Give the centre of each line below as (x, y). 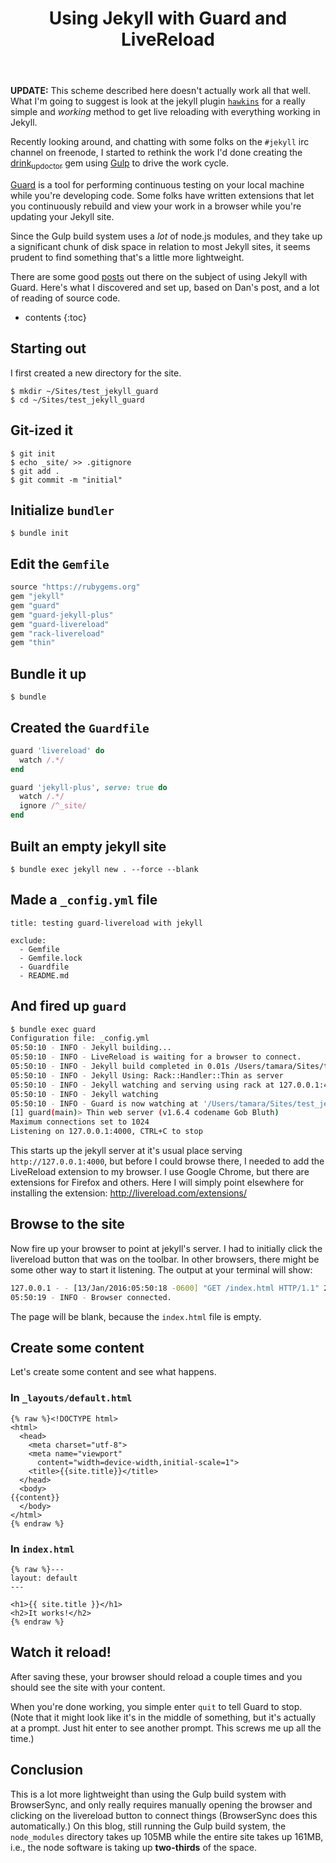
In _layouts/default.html (71, 1398)
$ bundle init (40, 533)
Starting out (48, 348)
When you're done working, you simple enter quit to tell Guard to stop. (156, 1706)
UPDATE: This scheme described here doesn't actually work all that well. (160, 91)
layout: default (44, 1578)
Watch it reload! (61, 1652)
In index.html (42, 1549)
